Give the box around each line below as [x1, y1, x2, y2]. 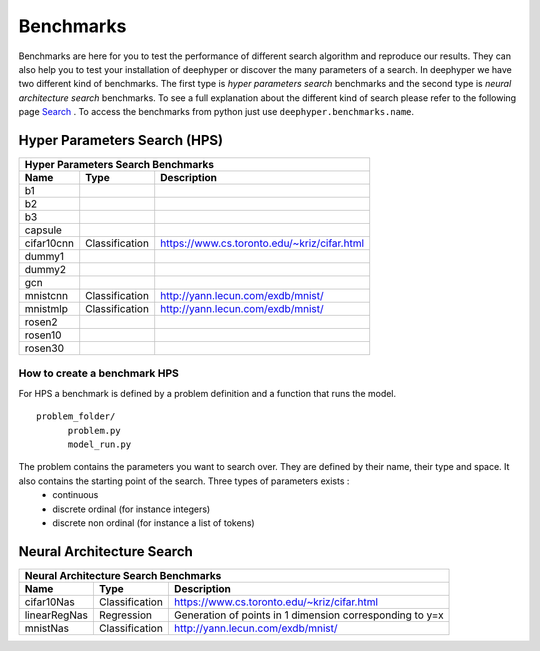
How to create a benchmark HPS [18, 366, 179, 380]
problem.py [67, 425, 121, 436]
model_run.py [67, 438, 132, 450]
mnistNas [24, 621, 70, 635]
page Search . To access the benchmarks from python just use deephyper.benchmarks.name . [18, 106, 415, 118]
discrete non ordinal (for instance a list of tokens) [52, 516, 255, 529]
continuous [52, 489, 99, 501]
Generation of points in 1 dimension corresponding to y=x [173, 608, 444, 622]
